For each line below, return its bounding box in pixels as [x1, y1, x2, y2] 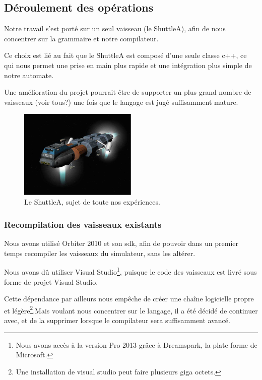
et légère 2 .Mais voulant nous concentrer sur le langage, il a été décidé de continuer [4, 303, 258, 315]
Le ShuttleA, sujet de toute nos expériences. [24, 197, 160, 207]
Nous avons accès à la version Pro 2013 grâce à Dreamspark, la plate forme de [16, 339, 257, 350]
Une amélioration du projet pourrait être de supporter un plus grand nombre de [4, 87, 251, 97]
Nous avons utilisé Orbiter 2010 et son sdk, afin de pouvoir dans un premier [4, 238, 239, 248]
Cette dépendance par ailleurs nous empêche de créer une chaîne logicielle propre [4, 293, 254, 304]
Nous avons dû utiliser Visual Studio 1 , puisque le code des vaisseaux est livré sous [4, 265, 257, 277]
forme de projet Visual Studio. [4, 276, 98, 287]
